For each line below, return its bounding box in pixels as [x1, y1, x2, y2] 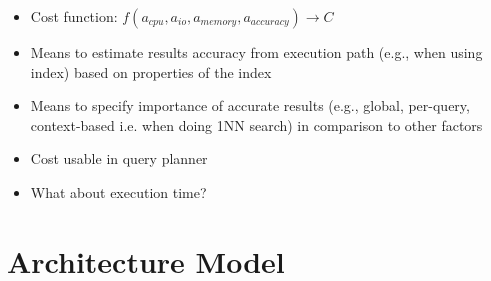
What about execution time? [30, 181, 207, 202]
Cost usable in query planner [30, 148, 208, 169]
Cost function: [30, 6, 118, 26]
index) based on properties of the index [30, 61, 272, 82]
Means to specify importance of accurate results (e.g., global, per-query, [30, 95, 470, 116]
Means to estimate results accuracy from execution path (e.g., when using [30, 42, 483, 62]
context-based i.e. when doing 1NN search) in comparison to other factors [30, 114, 483, 135]
